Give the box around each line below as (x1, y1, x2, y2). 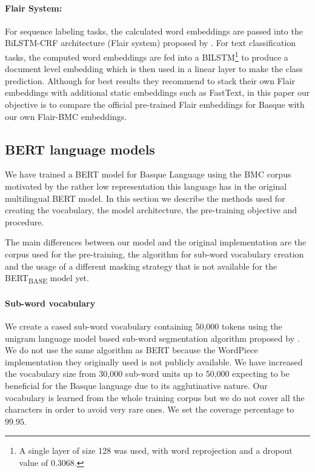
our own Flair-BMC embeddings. (5, 110, 127, 122)
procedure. (5, 215, 44, 228)
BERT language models (5, 139, 155, 158)
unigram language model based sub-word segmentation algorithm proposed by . (5, 331, 300, 344)
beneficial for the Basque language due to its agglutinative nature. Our (5, 379, 268, 392)
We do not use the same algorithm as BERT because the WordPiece (5, 344, 258, 356)
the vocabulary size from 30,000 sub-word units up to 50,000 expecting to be (5, 367, 290, 380)
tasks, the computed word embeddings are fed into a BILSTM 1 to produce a (5, 48, 288, 63)
